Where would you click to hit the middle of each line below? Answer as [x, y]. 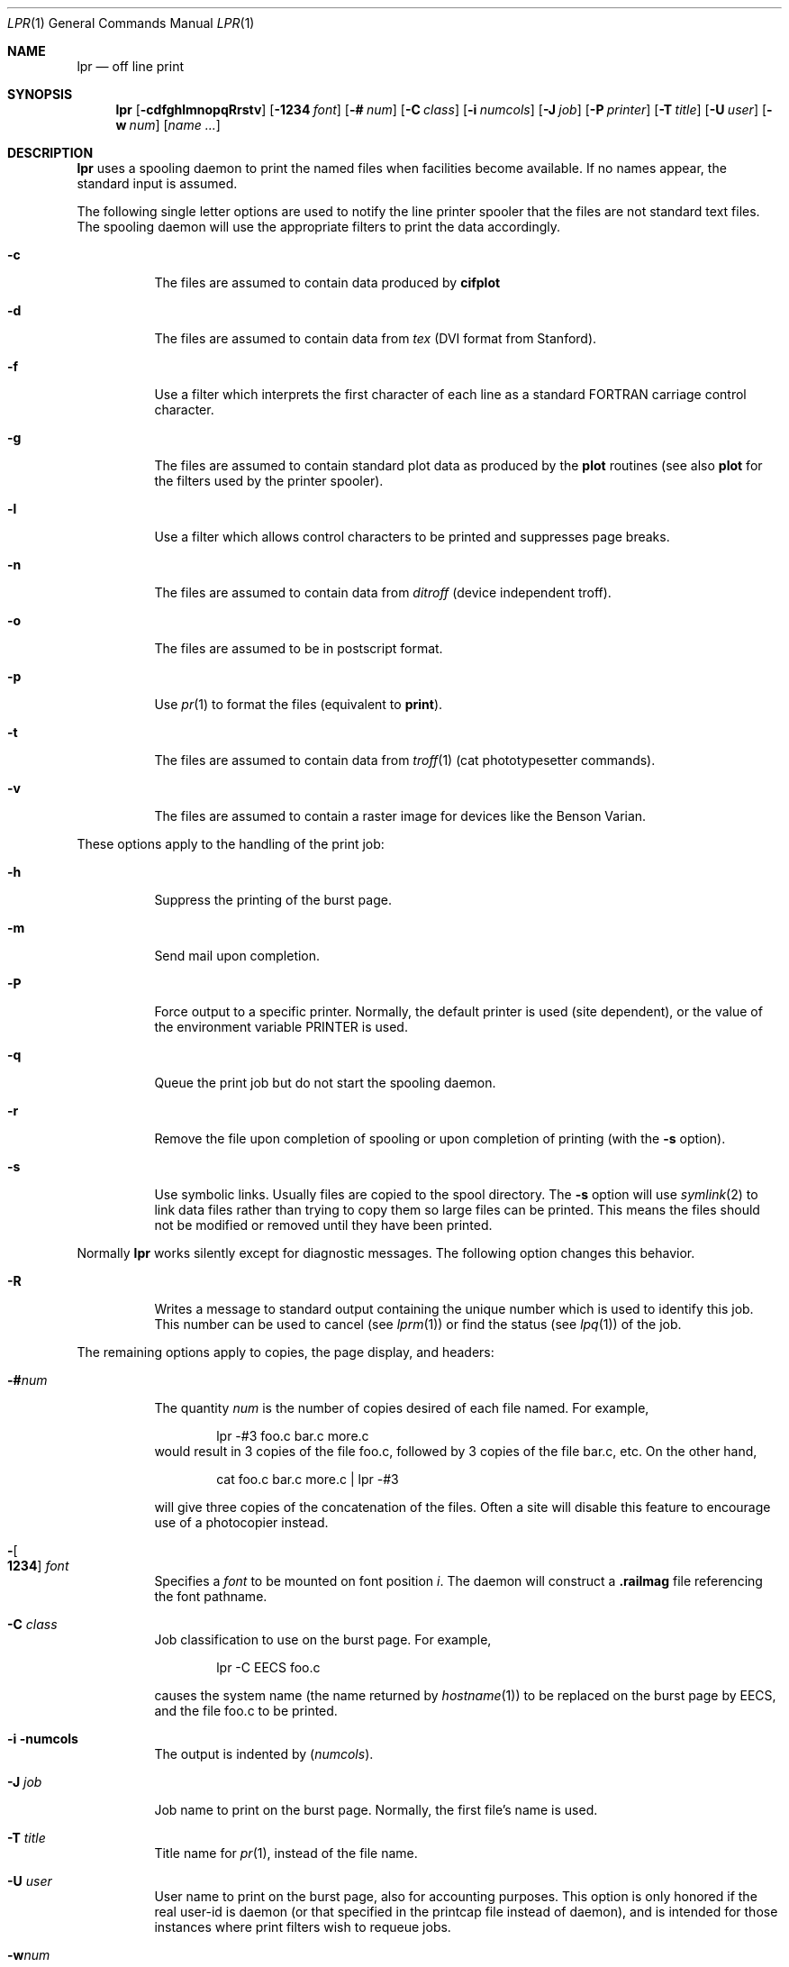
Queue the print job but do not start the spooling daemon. [325, 1083]
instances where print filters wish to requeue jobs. [303, 1927]
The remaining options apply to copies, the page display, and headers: [286, 1352]
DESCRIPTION [50, 153]
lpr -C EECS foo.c [268, 1667]
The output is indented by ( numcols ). [264, 1754]
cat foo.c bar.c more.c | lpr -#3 [308, 1479]
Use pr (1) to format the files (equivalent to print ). [299, 704]
